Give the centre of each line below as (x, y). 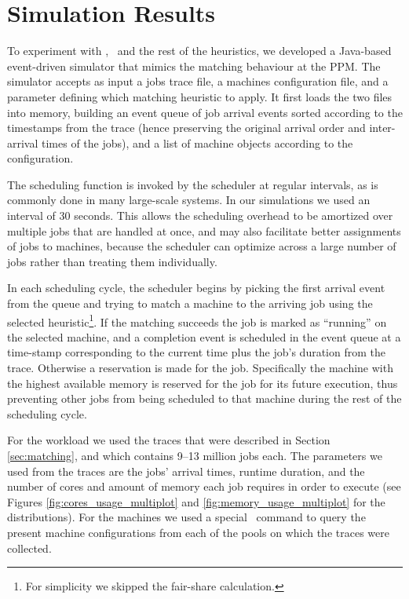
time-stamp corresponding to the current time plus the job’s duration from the (197, 352)
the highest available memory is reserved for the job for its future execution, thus (203, 383)
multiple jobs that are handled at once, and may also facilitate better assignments (204, 230)
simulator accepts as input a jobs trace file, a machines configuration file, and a (198, 81)
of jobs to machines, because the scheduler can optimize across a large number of (202, 246)
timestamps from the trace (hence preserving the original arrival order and (186, 128)
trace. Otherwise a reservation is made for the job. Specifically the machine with (200, 368)
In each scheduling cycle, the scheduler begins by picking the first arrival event (196, 288)
